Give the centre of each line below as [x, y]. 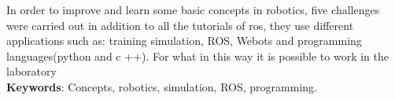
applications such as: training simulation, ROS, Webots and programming [184, 41]
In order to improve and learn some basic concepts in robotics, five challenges [193, 9]
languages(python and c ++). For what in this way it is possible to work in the [198, 56]
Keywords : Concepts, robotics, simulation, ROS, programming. [162, 86]
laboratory [31, 71]
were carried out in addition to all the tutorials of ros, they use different [180, 25]
